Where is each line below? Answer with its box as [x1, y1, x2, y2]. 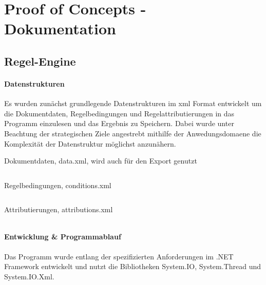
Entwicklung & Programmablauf [4, 231, 121, 242]
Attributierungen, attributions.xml [4, 204, 113, 215]
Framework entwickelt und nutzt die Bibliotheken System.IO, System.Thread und [4, 261, 261, 272]
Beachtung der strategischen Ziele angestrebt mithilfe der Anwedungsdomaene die [4, 128, 261, 138]
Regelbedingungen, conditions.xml [4, 179, 111, 190]
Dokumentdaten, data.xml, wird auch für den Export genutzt [4, 155, 197, 166]
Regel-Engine [4, 53, 76, 69]
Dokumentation [4, 18, 116, 39]
